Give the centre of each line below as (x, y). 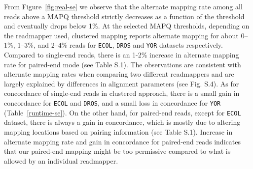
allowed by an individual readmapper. (61, 160)
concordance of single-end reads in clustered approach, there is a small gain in (122, 93)
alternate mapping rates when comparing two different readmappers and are (119, 74)
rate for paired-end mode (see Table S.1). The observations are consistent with (123, 64)
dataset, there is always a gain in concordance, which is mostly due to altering (122, 122)
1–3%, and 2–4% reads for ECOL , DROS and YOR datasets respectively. (120, 45)
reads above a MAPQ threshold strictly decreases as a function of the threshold (124, 16)
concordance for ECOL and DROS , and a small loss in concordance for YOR (112, 103)
